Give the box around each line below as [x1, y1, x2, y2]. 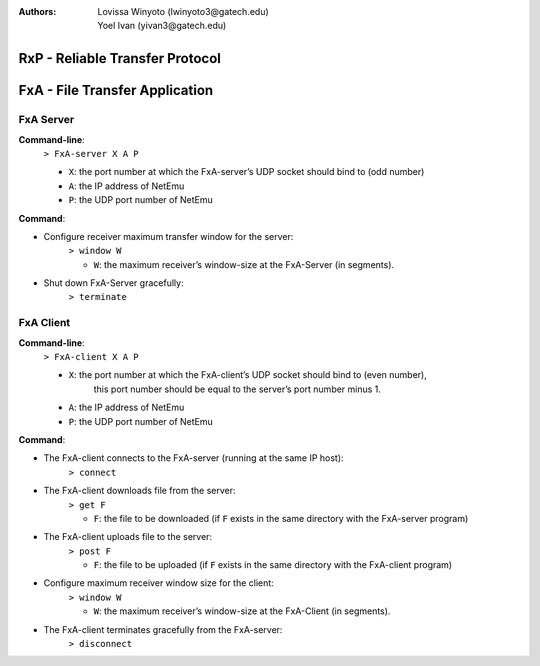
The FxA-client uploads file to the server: [43, 531, 213, 543]
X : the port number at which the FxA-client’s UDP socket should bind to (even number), [68, 369, 427, 381]
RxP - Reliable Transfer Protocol [18, 50, 222, 67]
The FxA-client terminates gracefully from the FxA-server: [43, 623, 283, 635]
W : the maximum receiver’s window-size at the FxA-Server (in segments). [93, 258, 395, 270]
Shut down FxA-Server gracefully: [43, 277, 184, 289]
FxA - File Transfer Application [18, 82, 214, 99]
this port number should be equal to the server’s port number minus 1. [93, 383, 382, 395]
